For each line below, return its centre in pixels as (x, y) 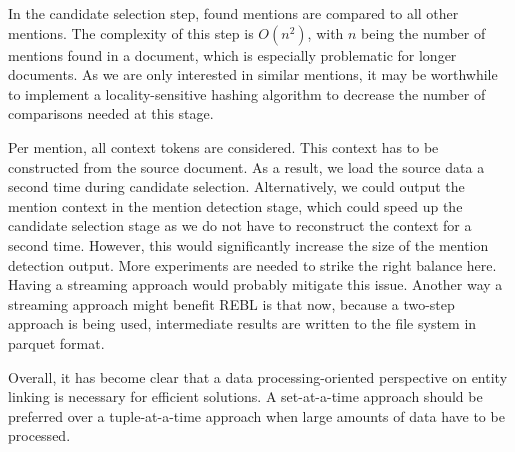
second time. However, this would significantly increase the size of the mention (248, 244)
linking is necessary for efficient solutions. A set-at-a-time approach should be (245, 396)
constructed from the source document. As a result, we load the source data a (246, 166)
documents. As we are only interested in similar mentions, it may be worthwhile (253, 74)
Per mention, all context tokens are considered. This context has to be (223, 146)
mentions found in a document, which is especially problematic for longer (232, 54)
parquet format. (56, 342)
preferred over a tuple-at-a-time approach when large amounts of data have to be (256, 415)
